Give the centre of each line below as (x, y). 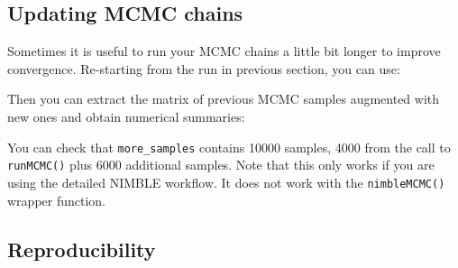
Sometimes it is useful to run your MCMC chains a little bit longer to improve (224, 51)
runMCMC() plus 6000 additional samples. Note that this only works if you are (221, 165)
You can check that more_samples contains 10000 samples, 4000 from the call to (229, 147)
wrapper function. (57, 200)
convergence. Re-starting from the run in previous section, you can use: (204, 68)
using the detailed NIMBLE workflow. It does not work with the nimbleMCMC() (226, 182)
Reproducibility (82, 249)
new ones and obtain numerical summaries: (126, 116)
